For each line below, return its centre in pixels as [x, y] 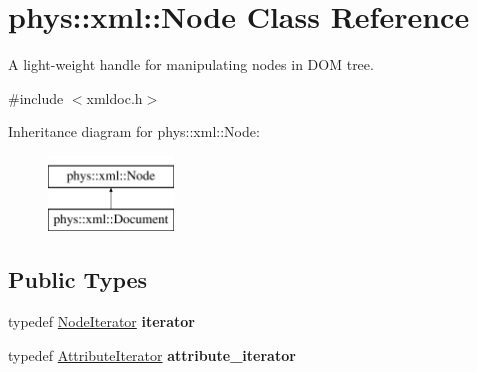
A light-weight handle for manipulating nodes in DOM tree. [191, 64]
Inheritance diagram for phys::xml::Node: [134, 131]
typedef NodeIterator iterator [102, 321]
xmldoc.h [114, 97]
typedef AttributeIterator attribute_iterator [152, 354]
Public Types [78, 279]
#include [36, 97]
